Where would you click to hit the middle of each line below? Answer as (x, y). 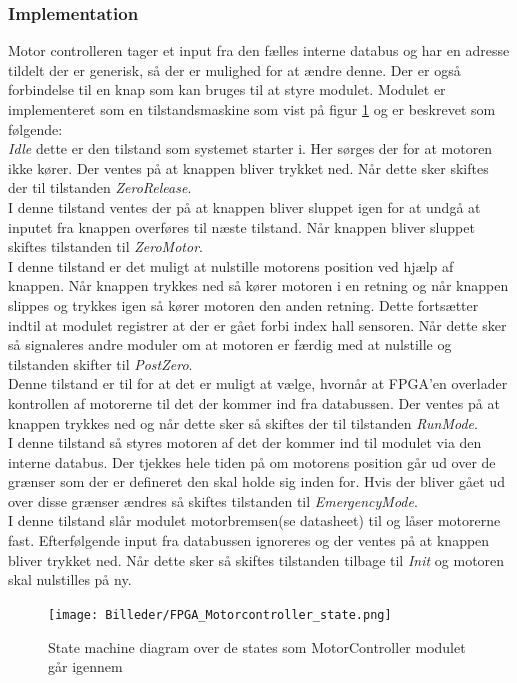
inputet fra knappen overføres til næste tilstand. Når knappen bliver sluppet (241, 226)
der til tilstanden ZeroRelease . (100, 187)
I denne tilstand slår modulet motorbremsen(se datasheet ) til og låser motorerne (254, 520)
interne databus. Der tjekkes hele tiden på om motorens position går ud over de (252, 461)
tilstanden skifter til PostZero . (100, 363)
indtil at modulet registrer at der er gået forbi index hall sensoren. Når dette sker (257, 324)
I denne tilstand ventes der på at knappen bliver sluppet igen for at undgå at (244, 206)
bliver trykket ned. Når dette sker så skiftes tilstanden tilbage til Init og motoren (256, 559)
